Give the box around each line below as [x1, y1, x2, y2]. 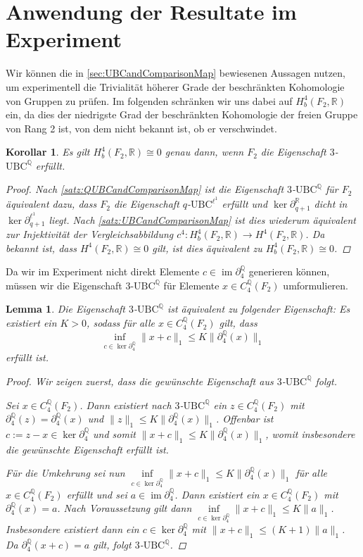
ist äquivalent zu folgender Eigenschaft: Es [167, 301, 350, 316]
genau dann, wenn [165, 144, 244, 159]
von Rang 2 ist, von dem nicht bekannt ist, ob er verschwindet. [6, 120, 277, 135]
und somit [92, 426, 136, 441]
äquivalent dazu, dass [6, 196, 97, 211]
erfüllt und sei [66, 487, 127, 501]
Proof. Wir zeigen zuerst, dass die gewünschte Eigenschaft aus [6, 373, 274, 388]
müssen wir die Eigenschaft [6, 277, 122, 292]
